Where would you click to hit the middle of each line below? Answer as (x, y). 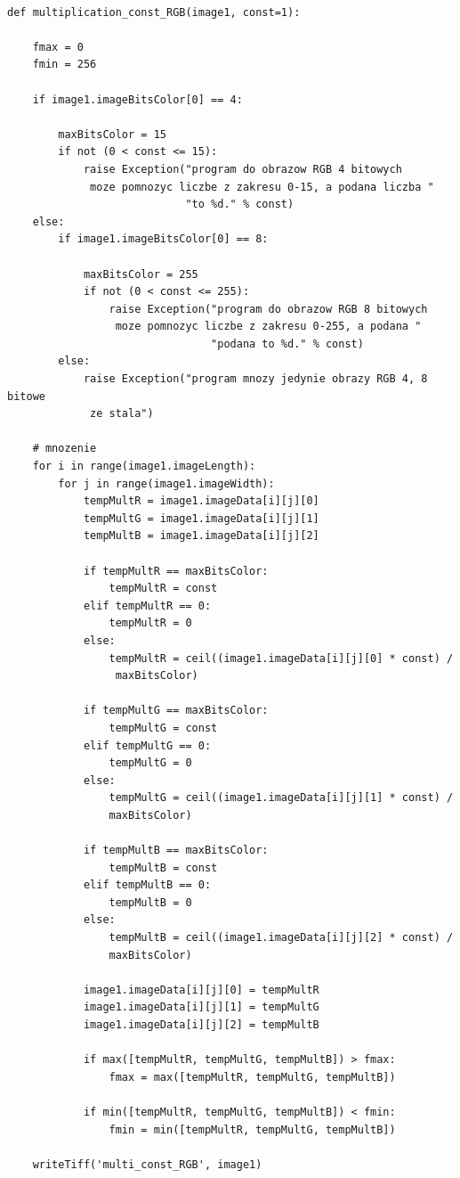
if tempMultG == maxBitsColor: (176, 711)
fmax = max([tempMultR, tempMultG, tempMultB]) (252, 1077)
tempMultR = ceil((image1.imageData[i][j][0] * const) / (281, 658)
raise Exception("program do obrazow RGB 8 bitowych (268, 309)
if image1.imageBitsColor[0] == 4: (137, 99)
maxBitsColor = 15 (112, 134)
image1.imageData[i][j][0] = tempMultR (201, 990)
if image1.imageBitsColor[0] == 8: (163, 239)
